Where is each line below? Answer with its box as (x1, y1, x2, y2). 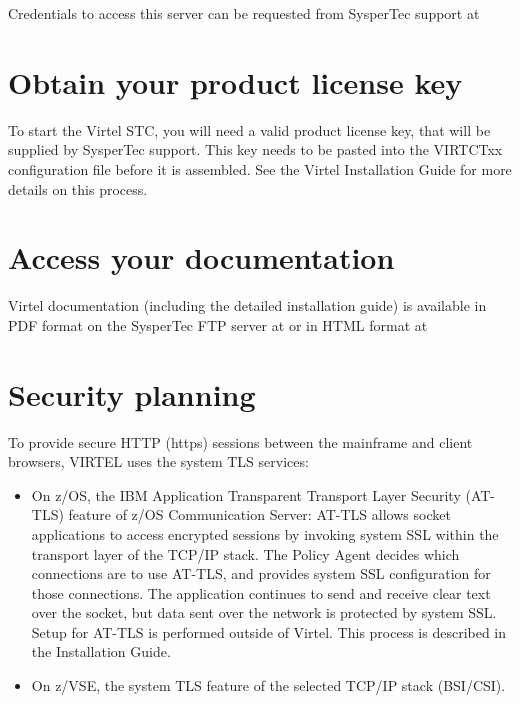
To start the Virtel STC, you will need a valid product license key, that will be (8, 119, 491, 140)
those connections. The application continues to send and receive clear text (31, 582, 491, 603)
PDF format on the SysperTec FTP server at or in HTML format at (8, 314, 428, 335)
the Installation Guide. (31, 641, 171, 662)
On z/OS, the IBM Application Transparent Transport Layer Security (31, 484, 461, 505)
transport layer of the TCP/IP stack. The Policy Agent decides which (31, 543, 460, 564)
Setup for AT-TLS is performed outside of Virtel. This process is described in (31, 621, 507, 642)
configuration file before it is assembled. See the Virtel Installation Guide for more (8, 158, 512, 179)
